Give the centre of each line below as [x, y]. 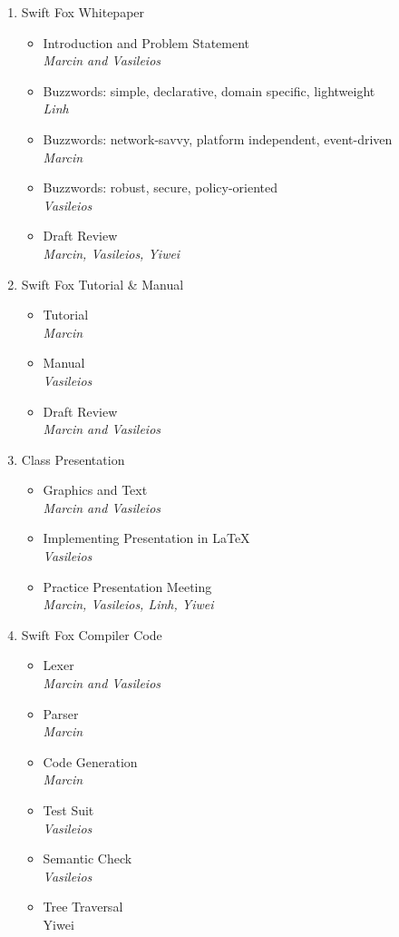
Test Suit [68, 810]
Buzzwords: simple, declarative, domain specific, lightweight [209, 90]
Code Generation [90, 761]
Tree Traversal [83, 907]
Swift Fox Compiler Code [92, 634]
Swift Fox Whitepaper [83, 12]
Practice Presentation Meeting [127, 586]
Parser [61, 713]
